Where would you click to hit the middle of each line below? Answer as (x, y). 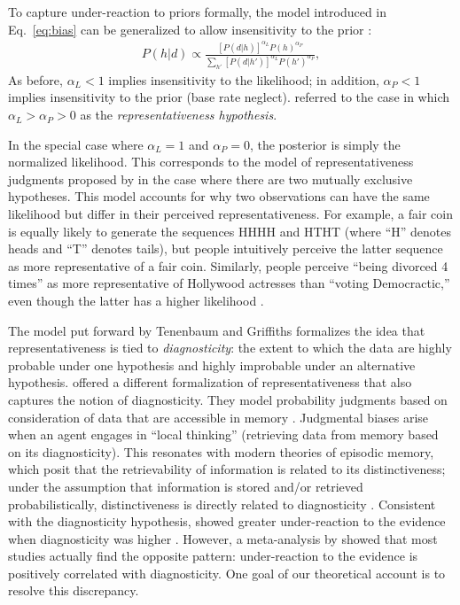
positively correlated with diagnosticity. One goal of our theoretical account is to (227, 573)
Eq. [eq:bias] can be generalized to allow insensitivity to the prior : (190, 29)
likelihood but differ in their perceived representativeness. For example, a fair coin (230, 214)
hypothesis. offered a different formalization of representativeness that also (210, 382)
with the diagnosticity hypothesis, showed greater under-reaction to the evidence (227, 521)
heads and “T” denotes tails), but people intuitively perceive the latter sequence (226, 248)
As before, (35, 79)
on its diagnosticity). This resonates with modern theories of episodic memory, (221, 451)
